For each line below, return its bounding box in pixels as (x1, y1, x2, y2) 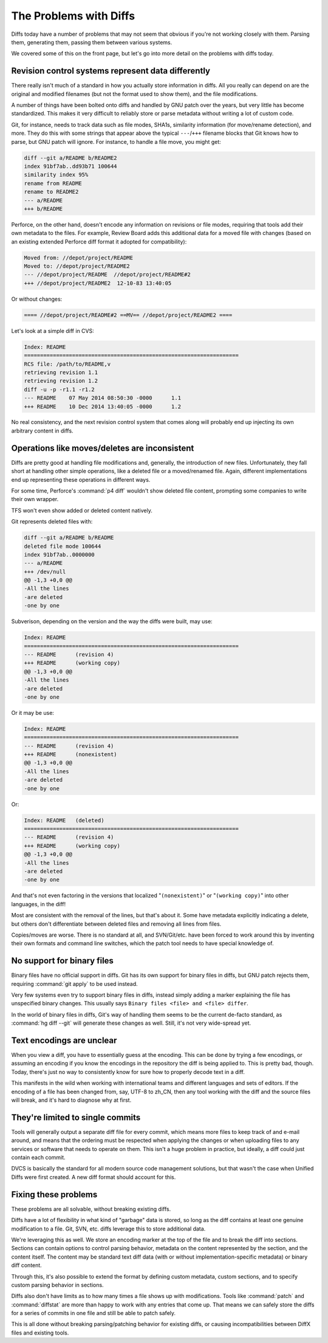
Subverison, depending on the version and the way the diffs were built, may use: (11, 618, 213, 625)
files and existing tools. (11, 1329, 69, 1336)
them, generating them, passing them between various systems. (11, 38, 173, 46)
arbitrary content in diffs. (11, 427, 73, 434)
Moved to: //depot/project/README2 (24, 263, 130, 270)
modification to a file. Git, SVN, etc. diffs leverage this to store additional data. (11, 1225, 206, 1232)
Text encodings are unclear (11, 1035, 117, 1045)
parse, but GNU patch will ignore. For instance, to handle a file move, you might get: (11, 138, 221, 145)
